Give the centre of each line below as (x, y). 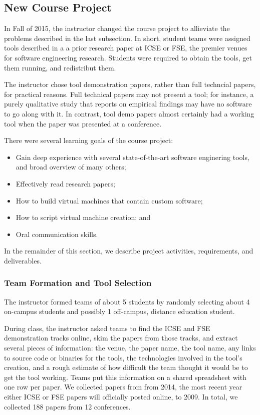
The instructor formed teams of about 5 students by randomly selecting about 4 (127, 301)
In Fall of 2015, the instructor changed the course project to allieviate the (117, 28)
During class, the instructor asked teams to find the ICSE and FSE (107, 328)
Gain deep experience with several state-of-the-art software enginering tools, (133, 157)
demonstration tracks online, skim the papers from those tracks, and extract (121, 338)
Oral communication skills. (57, 234)
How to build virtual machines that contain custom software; (109, 200)
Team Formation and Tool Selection (78, 283)
